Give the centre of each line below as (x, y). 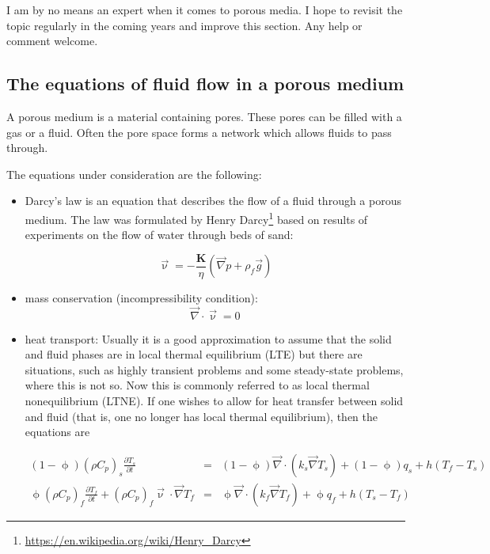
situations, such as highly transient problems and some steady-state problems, (214, 369)
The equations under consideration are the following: (134, 174)
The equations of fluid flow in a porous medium (205, 83)
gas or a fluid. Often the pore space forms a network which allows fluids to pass (199, 132)
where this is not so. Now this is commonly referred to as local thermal (197, 385)
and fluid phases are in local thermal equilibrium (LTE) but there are (194, 354)
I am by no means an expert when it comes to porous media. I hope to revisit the (205, 9)
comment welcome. (52, 41)
